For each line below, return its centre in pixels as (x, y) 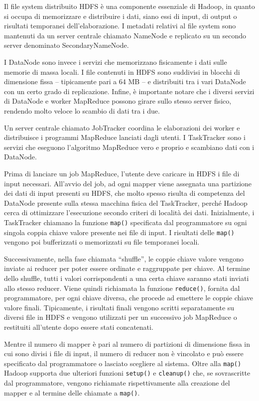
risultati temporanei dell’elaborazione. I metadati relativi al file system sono (120, 26)
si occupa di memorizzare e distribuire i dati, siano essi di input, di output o (121, 16)
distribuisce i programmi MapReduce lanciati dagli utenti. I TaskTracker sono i (125, 137)
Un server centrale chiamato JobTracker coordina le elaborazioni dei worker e (122, 127)
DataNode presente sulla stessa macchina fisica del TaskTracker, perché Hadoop (126, 202)
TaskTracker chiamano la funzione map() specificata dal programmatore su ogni (126, 222)
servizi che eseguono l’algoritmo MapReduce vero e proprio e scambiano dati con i (129, 147)
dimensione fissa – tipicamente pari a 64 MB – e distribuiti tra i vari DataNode (125, 81)
